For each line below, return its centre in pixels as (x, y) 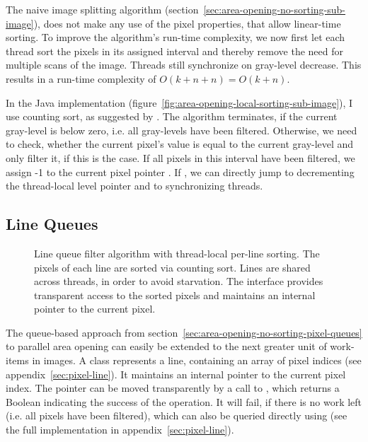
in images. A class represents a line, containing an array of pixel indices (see (197, 360)
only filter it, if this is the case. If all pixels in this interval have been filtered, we (180, 157)
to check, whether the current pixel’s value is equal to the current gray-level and (180, 144)
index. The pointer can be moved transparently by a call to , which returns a (173, 388)
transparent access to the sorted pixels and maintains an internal (175, 295)
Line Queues (52, 224)
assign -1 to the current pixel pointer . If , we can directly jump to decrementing (180, 171)
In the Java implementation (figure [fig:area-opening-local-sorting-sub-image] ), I (179, 102)
